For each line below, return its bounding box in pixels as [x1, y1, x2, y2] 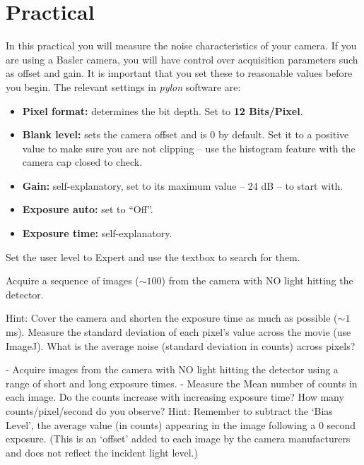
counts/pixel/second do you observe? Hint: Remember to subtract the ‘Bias [6, 404, 333, 418]
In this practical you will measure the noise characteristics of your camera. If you [6, 38, 357, 53]
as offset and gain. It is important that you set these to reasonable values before [6, 66, 353, 80]
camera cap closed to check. [22, 155, 143, 169]
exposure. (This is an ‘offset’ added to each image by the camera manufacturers [6, 431, 351, 446]
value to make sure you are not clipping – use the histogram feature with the [22, 140, 356, 155]
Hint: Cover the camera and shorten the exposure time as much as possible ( [6, 310, 338, 325]
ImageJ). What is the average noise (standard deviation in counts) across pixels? [6, 338, 356, 353]
